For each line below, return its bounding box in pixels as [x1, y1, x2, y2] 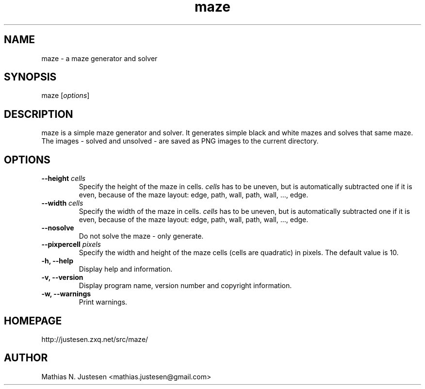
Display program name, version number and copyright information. [79, 281, 292, 290]
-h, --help [41, 257, 73, 265]
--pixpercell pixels [41, 240, 101, 249]
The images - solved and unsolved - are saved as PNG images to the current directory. [41, 137, 319, 146]
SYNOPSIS [4, 71, 57, 83]
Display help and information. [79, 265, 173, 274]
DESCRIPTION [4, 108, 73, 120]
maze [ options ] [41, 91, 90, 100]
